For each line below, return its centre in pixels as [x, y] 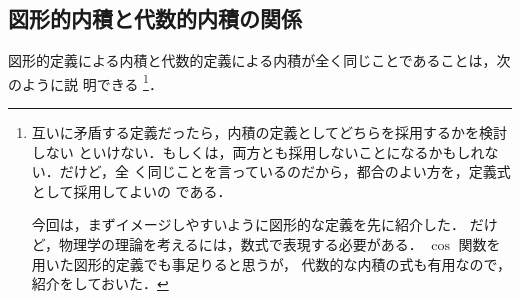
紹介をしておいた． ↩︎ [100, 283]
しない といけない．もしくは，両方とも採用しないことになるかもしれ [258, 151]
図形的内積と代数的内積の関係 [155, 18]
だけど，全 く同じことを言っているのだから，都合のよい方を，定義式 [285, 171]
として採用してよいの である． [131, 190]
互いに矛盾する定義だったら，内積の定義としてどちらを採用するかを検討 [269, 132]
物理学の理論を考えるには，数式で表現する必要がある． [241, 244]
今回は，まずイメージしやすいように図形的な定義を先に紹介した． [248, 224]
